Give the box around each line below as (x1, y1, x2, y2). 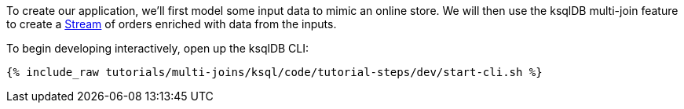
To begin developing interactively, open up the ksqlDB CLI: (6, 42, 309, 55)
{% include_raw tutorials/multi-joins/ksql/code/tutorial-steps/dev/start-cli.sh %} (6, 66, 543, 78)
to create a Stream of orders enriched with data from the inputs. (6, 17, 337, 31)
